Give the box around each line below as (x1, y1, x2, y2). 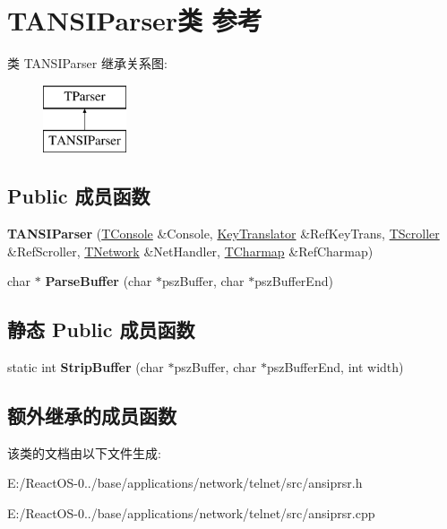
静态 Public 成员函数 (7, 316, 195, 343)
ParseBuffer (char (45, 272, 152, 291)
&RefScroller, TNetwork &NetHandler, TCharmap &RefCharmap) (7, 241, 374, 260)
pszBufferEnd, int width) (266, 358, 404, 377)
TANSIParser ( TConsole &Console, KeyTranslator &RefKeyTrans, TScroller (7, 224, 440, 243)
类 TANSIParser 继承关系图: (7, 54, 168, 73)
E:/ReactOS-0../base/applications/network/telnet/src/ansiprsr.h (7, 473, 363, 492)
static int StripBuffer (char (7, 358, 164, 377)
